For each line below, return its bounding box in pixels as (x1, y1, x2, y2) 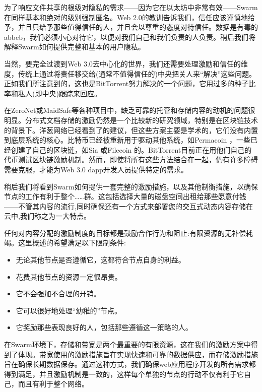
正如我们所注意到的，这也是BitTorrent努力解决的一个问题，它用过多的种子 (4, 78, 249, 89)
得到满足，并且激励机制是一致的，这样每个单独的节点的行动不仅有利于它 (4, 368, 244, 379)
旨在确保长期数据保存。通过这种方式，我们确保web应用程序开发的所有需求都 (4, 359, 256, 369)
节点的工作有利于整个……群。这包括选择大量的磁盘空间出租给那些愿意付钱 (4, 191, 246, 202)
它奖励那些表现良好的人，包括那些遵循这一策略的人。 (16, 322, 192, 333)
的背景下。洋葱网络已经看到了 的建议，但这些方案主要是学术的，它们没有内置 (4, 124, 258, 135)
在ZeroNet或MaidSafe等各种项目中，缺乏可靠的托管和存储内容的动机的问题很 (4, 105, 255, 115)
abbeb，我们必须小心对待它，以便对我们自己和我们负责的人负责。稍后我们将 (4, 31, 255, 42)
